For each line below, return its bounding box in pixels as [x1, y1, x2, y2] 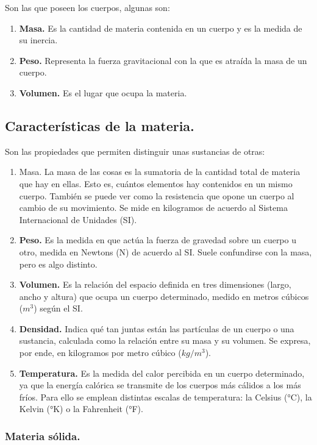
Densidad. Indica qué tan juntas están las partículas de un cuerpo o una [19, 322, 294, 335]
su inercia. [19, 34, 58, 46]
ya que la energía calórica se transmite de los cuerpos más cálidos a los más [19, 379, 301, 391]
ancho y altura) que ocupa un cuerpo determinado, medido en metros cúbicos [19, 290, 309, 302]
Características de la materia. [5, 116, 194, 135]
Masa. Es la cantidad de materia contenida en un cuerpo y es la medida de [19, 21, 302, 34]
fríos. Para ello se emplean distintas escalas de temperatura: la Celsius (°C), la [19, 390, 312, 403]
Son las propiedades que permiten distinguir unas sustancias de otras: [5, 144, 265, 157]
